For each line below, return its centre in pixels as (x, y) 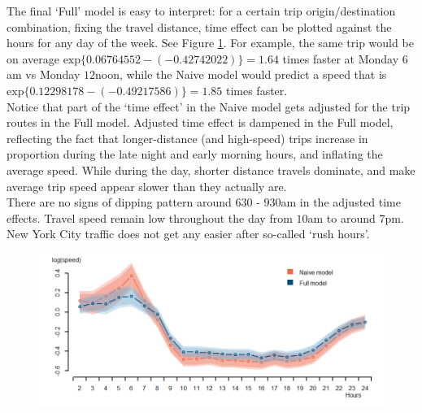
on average (33, 58)
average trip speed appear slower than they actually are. (147, 186)
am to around (342, 217)
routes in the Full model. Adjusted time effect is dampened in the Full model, (200, 122)
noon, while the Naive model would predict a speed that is (241, 74)
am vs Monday (44, 74)
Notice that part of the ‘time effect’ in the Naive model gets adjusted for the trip (209, 106)
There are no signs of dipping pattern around (119, 202)
